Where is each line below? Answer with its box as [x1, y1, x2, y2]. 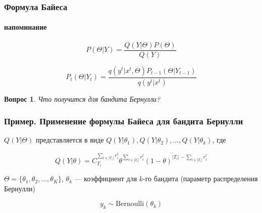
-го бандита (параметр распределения [143, 173, 258, 184]
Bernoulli [116, 200, 144, 208]
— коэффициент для [74, 173, 137, 184]
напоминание [4, 22, 47, 32]
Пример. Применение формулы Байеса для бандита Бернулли [4, 115, 243, 127]
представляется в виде [35, 134, 104, 145]
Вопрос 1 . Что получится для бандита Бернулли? [4, 93, 161, 104]
